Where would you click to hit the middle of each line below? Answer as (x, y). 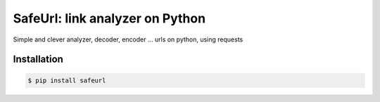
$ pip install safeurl (67, 80)
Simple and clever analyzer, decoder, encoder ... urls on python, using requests (128, 39)
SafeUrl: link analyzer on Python (109, 18)
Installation (38, 59)
